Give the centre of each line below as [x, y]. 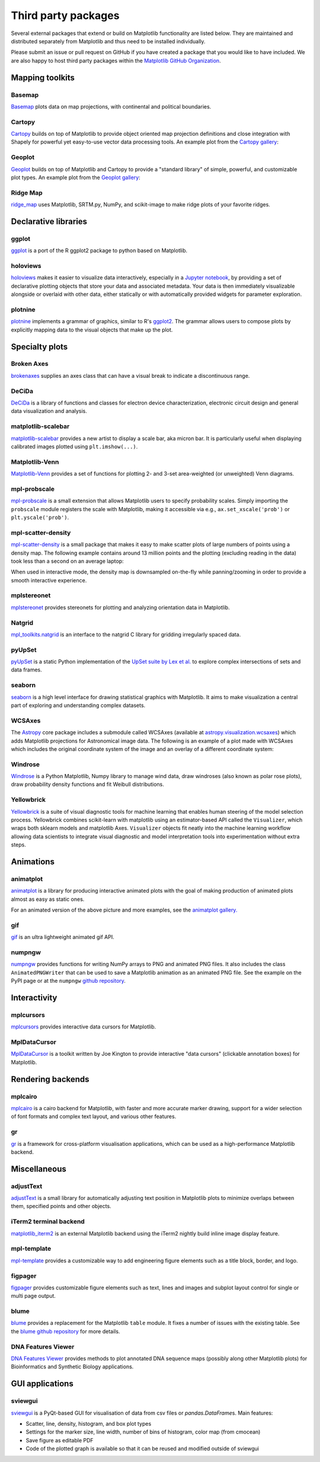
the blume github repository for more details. [65, 1331]
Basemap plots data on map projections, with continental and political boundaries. [111, 106]
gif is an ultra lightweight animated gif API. [63, 937]
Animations [33, 861]
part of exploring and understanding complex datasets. [78, 705]
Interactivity [34, 997]
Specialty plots [39, 347]
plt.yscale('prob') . [40, 517]
